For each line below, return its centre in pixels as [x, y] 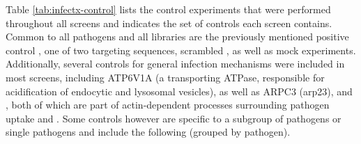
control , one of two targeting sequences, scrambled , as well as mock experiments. [181, 50]
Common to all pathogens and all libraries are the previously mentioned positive [177, 37]
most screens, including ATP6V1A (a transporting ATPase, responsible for [165, 77]
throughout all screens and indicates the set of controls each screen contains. [169, 23]
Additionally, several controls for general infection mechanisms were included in [175, 64]
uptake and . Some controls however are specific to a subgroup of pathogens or [174, 118]
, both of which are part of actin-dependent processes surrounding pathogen [168, 105]
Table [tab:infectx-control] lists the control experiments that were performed [168, 9]
